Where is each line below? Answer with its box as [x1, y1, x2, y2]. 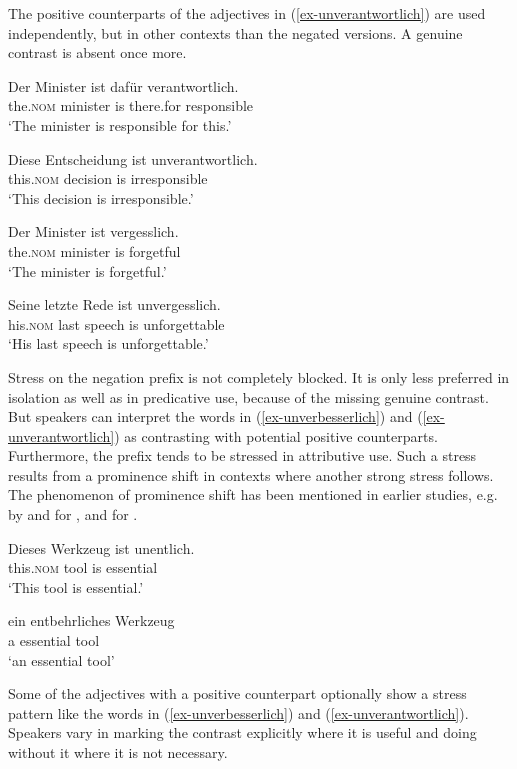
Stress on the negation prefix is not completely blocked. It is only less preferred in [8, 366, 510, 387]
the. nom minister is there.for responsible [8, 95, 254, 116]
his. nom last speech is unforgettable [8, 313, 225, 334]
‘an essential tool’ [8, 649, 115, 670]
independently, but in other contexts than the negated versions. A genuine [8, 22, 463, 43]
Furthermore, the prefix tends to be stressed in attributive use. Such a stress [8, 445, 477, 466]
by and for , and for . [8, 504, 138, 525]
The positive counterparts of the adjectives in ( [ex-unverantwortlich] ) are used [8, 3, 486, 23]
